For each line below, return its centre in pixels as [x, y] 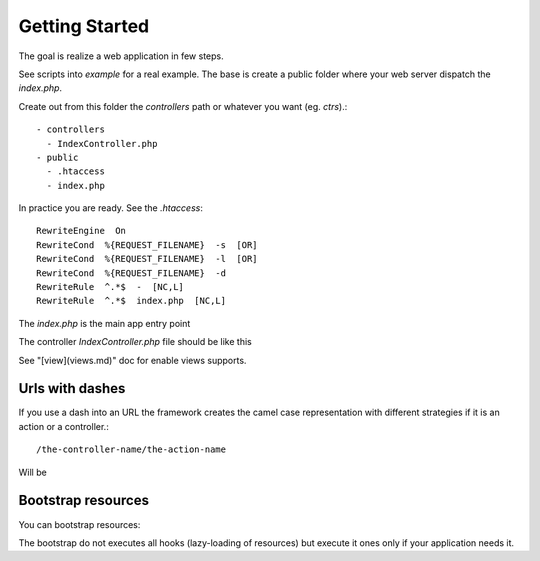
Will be [32, 472]
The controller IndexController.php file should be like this [135, 342]
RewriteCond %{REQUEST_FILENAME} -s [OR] [147, 244]
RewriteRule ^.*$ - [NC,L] [110, 287]
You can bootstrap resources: [79, 524]
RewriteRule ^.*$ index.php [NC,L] [131, 301]
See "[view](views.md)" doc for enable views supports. [132, 360]
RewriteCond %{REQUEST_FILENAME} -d [131, 273]
